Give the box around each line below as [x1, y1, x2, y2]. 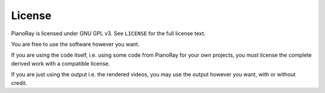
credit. [11, 79, 27, 86]
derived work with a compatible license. [11, 60, 111, 67]
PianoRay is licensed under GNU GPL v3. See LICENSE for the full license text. [11, 30, 206, 37]
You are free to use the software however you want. [11, 41, 140, 48]
